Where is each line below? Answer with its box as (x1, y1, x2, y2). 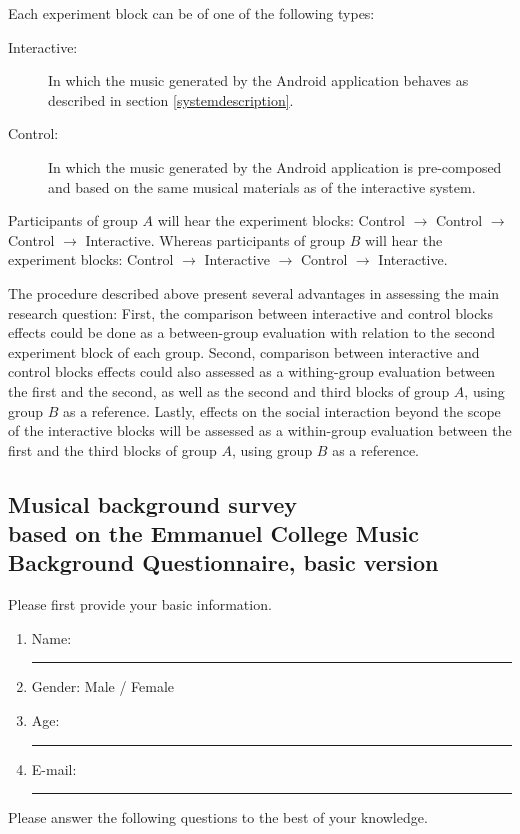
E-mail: (31, 758, 77, 779)
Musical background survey (8, 488, 297, 519)
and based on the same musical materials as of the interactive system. (48, 176, 476, 197)
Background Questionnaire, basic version (8, 547, 439, 578)
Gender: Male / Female (31, 676, 175, 697)
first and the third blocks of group (8, 439, 217, 460)
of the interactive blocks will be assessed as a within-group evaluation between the (8, 420, 512, 441)
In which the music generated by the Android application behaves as (48, 70, 469, 91)
